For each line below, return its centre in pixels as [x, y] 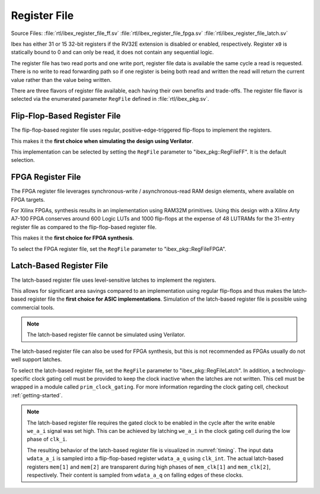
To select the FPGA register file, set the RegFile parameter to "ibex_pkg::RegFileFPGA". [119, 248]
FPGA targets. [28, 199]
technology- [291, 370]
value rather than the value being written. [61, 79]
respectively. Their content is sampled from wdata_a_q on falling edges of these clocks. [135, 475]
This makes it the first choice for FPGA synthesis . [73, 238]
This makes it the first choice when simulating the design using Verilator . [102, 141]
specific [21, 379]
